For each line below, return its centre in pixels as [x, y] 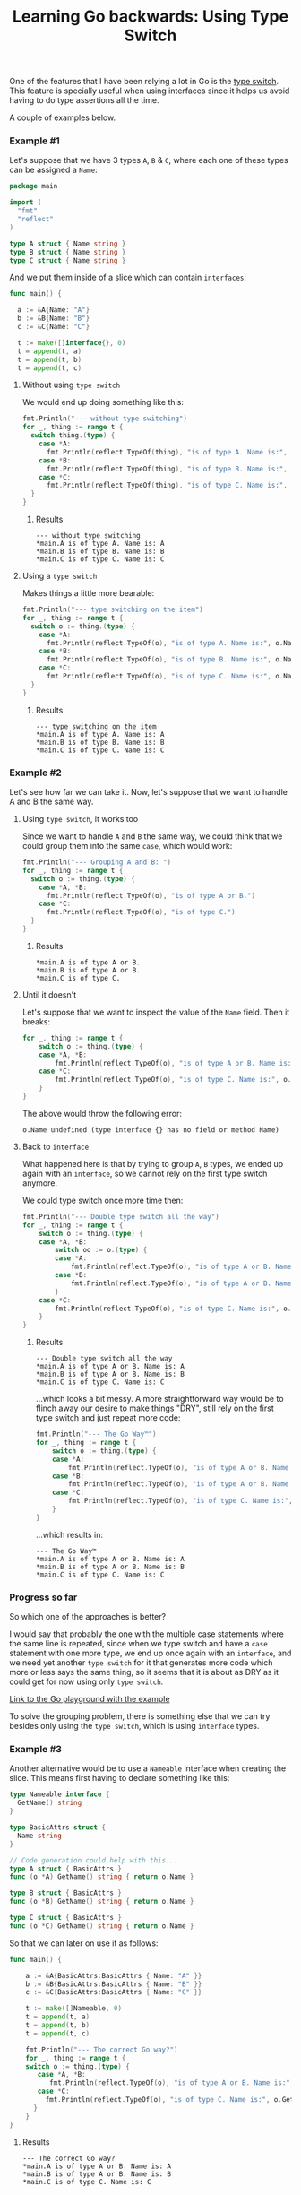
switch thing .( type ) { [73, 436]
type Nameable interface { [60, 1794]
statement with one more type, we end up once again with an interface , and [150, 1653]
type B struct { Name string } [68, 252]
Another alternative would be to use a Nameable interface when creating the [148, 1768]
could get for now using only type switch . [86, 1681]
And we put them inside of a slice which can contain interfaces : [128, 277]
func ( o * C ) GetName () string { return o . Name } [102, 1926]
